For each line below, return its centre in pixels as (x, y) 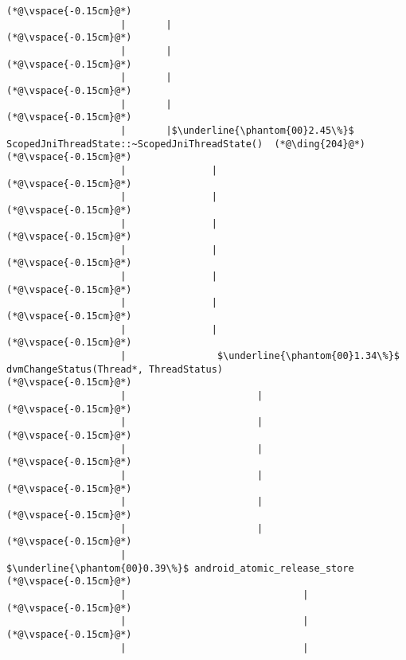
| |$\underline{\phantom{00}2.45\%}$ (237, 130)
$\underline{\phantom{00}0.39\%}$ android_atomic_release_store (180, 568)
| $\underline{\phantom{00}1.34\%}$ (260, 356)
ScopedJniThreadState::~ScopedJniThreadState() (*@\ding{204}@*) (186, 144)
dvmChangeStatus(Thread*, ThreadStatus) (115, 369)
